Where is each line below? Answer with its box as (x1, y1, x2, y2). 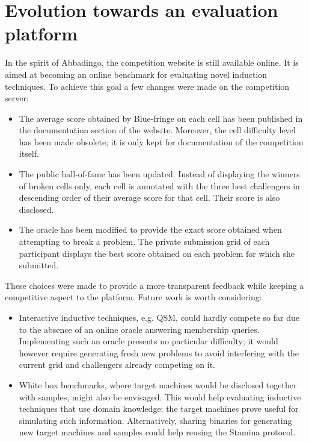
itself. (19, 147, 39, 160)
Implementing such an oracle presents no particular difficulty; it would (19, 335, 278, 347)
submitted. (19, 259, 59, 271)
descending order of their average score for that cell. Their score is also (19, 191, 280, 204)
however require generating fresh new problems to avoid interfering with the (19, 346, 299, 359)
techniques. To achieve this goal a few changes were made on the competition (5, 80, 290, 92)
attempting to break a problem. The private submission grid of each (19, 235, 270, 248)
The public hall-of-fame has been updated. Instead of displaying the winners (19, 168, 300, 180)
